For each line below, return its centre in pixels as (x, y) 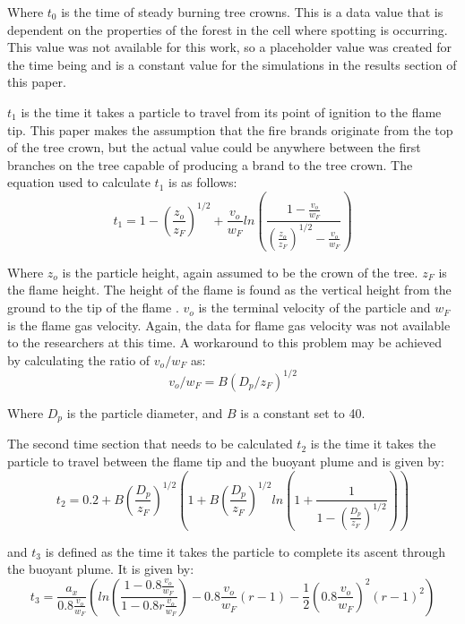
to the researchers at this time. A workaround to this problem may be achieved (225, 342)
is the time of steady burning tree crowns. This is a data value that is (252, 12)
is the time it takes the (373, 444)
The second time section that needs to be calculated (150, 444)
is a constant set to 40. (303, 412)
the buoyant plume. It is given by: (101, 569)
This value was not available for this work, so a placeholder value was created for (229, 47)
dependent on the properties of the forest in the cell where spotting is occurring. (228, 29)
